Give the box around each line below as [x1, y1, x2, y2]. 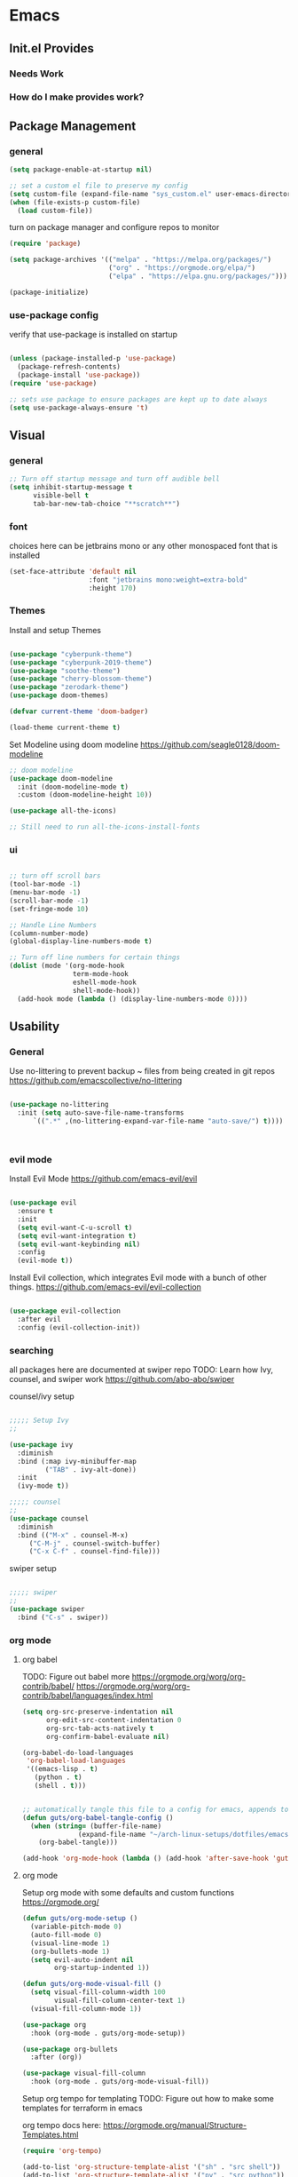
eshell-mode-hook [72, 978, 137, 987]
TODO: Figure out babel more [21, 1672, 130, 1682]
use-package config [9, 308, 99, 321]
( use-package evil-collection [9, 1307, 122, 1315]
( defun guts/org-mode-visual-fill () [21, 1980, 162, 1989]
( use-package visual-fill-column [21, 2069, 146, 2078]
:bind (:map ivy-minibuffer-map [17, 1457, 137, 1466]
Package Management [9, 118, 137, 133]
